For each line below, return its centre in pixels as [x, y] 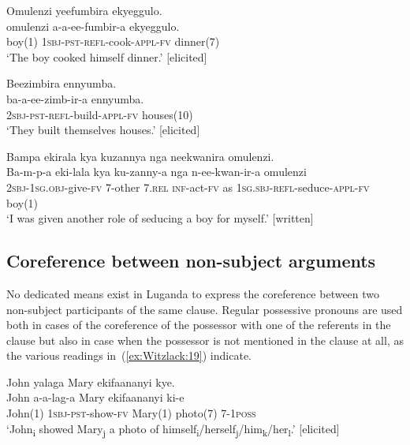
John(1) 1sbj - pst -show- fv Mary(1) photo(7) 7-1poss [131, 413]
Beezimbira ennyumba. [61, 83]
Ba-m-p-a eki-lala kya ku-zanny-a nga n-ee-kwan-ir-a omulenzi [157, 172]
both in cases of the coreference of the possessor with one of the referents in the [199, 325]
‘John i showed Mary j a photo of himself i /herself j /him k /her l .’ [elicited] [173, 429]
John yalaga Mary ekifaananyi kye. [91, 381]
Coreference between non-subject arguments [191, 261]
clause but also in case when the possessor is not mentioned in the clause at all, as [205, 340]
